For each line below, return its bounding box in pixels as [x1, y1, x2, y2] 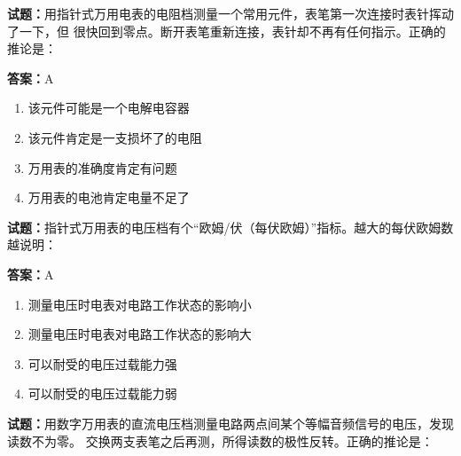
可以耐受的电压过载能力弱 [27, 384, 177, 403]
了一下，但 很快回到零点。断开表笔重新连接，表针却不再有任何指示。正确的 [7, 21, 446, 40]
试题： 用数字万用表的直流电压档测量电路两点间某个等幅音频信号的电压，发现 [7, 413, 454, 432]
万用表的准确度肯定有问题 [27, 158, 177, 177]
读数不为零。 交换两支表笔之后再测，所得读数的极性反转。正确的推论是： [7, 431, 434, 450]
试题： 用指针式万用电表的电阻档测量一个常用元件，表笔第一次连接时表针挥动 [7, 4, 454, 22]
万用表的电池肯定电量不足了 [27, 188, 190, 207]
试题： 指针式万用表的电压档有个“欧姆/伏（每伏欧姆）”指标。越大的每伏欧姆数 [7, 217, 454, 236]
